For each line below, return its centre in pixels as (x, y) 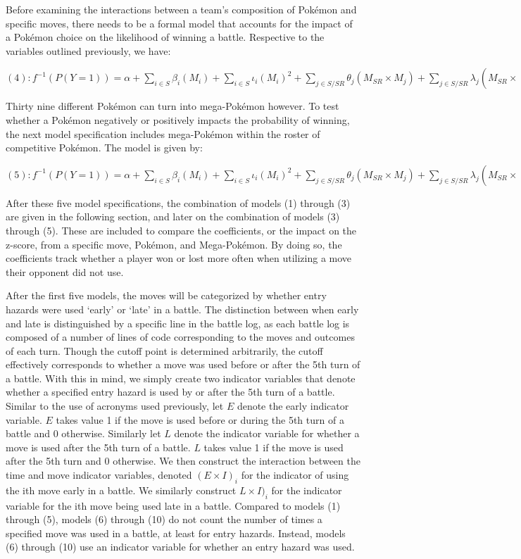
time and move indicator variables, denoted (99, 475)
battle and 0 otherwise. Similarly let (83, 433)
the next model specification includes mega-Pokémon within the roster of (163, 133)
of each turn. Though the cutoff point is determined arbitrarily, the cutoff (164, 350)
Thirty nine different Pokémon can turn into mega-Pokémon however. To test (172, 106)
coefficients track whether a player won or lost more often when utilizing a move (179, 258)
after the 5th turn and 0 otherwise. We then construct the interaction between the (183, 461)
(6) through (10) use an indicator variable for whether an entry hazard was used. (180, 547)
